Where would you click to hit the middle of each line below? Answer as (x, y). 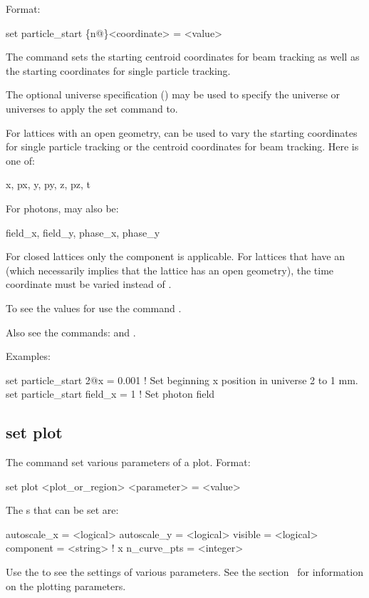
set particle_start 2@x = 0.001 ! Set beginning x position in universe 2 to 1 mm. (182, 380)
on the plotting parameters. (66, 586)
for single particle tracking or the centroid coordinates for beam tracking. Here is (182, 146)
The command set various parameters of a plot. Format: (128, 462)
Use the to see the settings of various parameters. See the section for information (184, 572)
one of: (20, 160)
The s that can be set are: (62, 510)
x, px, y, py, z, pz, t (48, 184)
